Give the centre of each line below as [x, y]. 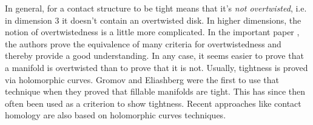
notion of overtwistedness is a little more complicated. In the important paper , [152, 32]
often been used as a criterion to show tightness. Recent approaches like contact [153, 103]
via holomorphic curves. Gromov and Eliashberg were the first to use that [142, 79]
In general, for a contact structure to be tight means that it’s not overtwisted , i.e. [156, 8]
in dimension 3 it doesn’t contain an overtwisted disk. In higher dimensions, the [153, 20]
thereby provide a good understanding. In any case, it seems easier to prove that [154, 56]
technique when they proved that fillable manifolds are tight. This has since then [155, 91]
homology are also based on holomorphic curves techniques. [116, 115]
